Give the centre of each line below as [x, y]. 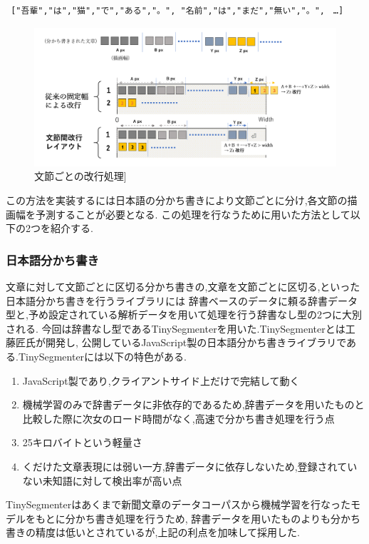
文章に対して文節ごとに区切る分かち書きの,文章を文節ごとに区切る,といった [183, 286]
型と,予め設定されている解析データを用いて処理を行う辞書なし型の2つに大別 [184, 314]
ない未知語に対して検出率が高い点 [102, 480]
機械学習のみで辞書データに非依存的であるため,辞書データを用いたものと [193, 404]
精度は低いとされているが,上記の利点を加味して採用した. [167, 532]
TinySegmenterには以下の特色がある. [102, 356]
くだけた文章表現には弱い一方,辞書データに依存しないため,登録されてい [190, 466]
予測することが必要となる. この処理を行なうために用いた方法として [193, 214]
